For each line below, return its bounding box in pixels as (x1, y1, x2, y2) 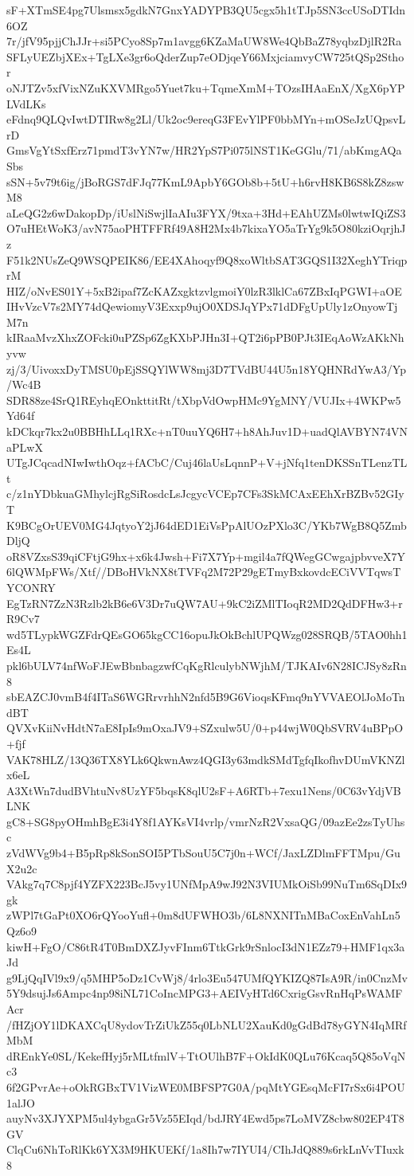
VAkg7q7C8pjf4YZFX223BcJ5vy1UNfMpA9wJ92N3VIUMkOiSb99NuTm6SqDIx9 (6, 876, 408, 892)
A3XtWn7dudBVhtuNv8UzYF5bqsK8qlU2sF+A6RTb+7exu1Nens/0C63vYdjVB (6, 782, 401, 798)
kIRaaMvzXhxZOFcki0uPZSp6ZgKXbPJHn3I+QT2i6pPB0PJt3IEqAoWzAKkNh (6, 329, 404, 346)
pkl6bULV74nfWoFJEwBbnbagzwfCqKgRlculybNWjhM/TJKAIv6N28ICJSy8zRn (6, 657, 407, 673)
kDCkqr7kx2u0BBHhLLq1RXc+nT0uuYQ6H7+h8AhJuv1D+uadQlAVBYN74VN (6, 423, 408, 440)
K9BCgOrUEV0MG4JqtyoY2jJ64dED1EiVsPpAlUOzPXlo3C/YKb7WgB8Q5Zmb (6, 516, 407, 533)
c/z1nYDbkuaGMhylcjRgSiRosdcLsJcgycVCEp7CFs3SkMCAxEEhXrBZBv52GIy (6, 485, 404, 502)
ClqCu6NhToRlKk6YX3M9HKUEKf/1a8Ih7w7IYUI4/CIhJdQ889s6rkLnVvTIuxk (6, 1141, 404, 1158)
